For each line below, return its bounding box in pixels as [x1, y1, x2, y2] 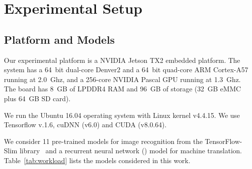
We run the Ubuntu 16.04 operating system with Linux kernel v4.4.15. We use [4, 110, 240, 120]
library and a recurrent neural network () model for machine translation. [19, 145, 242, 156]
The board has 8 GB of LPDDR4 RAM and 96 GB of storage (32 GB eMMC [4, 84, 241, 94]
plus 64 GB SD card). [4, 93, 71, 103]
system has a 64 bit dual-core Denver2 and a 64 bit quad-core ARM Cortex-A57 [4, 64, 249, 75]
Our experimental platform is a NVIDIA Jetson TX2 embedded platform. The [4, 55, 240, 65]
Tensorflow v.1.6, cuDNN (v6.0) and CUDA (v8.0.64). [4, 119, 167, 130]
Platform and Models [4, 31, 115, 47]
